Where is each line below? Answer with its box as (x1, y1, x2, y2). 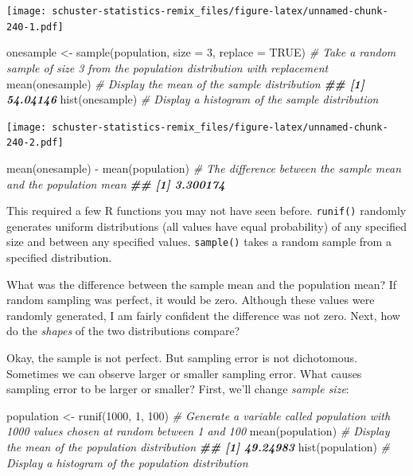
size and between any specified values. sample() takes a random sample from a (6, 233, 392, 250)
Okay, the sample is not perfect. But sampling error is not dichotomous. (6, 349, 357, 366)
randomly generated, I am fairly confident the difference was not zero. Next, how (6, 306, 400, 323)
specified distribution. (6, 249, 112, 266)
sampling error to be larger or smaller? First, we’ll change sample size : (6, 380, 349, 397)
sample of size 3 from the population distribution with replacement (6, 59, 329, 76)
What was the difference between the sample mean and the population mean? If (6, 275, 397, 292)
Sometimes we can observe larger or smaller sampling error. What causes (6, 365, 362, 381)
